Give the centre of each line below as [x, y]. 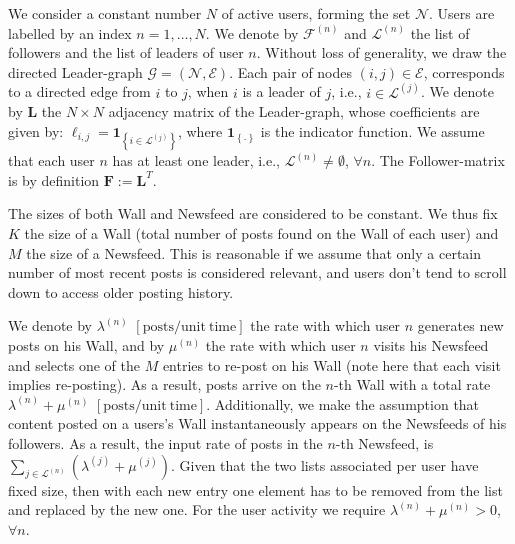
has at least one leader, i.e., [196, 160]
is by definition [54, 179]
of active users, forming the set [316, 13]
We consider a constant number [105, 13]
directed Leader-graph [75, 71]
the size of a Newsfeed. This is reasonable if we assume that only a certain [254, 252]
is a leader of [281, 91]
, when [208, 91]
